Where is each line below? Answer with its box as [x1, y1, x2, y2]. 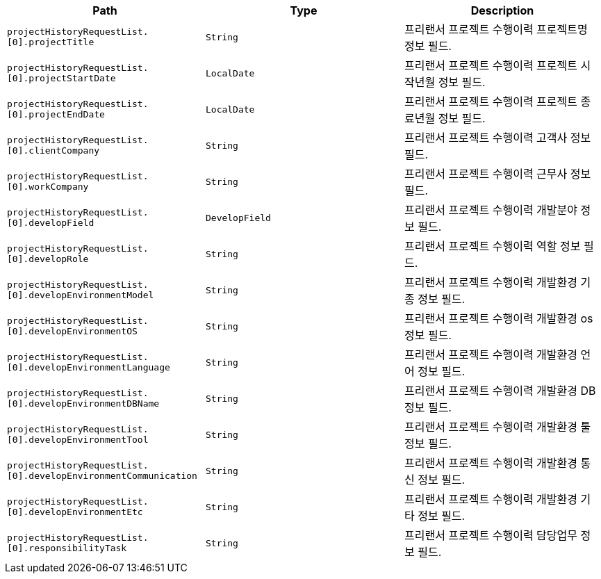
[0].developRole [7, 254, 89, 264]
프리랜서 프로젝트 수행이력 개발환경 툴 [404, 420, 591, 434]
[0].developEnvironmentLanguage [7, 362, 170, 373]
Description [470, 3, 534, 17]
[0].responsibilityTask [7, 543, 127, 553]
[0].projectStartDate [7, 73, 116, 83]
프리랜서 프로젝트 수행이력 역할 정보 [404, 239, 581, 253]
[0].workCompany [7, 181, 89, 192]
